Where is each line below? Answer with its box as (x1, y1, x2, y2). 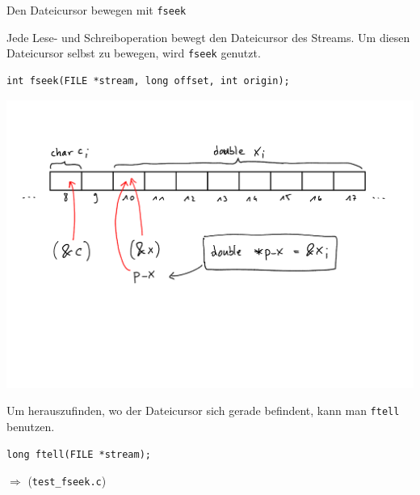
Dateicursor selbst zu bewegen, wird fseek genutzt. (6, 44, 261, 61)
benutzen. (6, 417, 55, 434)
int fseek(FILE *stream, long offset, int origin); (6, 74, 290, 87)
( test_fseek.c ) (27, 472, 107, 489)
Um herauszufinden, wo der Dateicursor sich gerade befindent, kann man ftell (6, 402, 400, 419)
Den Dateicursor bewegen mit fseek (6, 2, 187, 18)
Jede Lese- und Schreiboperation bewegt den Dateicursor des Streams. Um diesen (6, 28, 410, 45)
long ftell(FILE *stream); (6, 448, 151, 460)
